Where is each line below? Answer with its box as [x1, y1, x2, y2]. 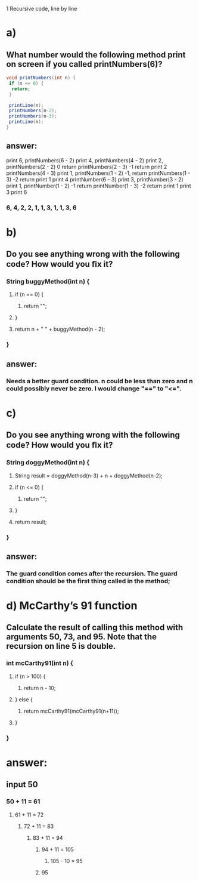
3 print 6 [6, 188, 27, 196]
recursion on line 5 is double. [6, 641, 116, 651]
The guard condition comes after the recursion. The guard [6, 569, 178, 578]
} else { [14, 695, 33, 703]
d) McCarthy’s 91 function [6, 599, 138, 612]
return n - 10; [23, 684, 56, 691]
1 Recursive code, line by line [6, 5, 77, 12]
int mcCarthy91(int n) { [6, 659, 73, 667]
